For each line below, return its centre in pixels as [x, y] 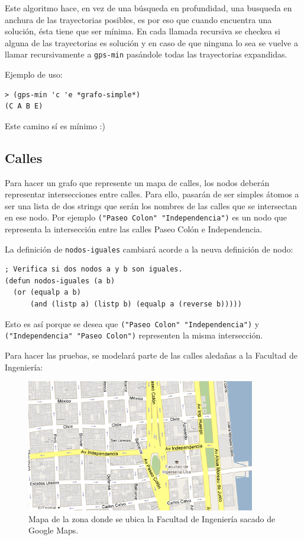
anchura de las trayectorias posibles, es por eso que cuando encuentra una [138, 19]
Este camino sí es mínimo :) [55, 125]
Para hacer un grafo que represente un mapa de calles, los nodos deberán [137, 182]
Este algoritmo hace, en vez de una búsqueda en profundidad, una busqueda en [148, 8]
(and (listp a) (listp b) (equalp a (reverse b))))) [136, 304]
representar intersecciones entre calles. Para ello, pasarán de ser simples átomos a [152, 194]
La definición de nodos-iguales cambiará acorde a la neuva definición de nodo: [149, 249]
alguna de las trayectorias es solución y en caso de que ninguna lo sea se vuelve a [151, 42]
